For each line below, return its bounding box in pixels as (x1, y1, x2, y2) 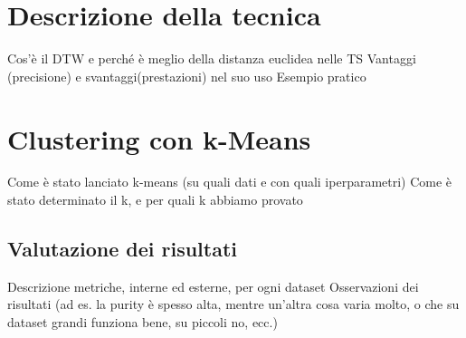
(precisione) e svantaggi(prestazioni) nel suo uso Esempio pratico (7, 66, 366, 85)
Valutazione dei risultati (7, 235, 237, 263)
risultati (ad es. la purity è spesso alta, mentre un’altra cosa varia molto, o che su (7, 295, 460, 314)
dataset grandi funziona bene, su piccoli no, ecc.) (7, 313, 278, 332)
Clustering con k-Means (7, 120, 311, 157)
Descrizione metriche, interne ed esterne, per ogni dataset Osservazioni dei (7, 276, 419, 295)
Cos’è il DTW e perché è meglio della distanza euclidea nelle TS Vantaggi (7, 49, 416, 68)
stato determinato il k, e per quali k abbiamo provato (7, 190, 303, 209)
